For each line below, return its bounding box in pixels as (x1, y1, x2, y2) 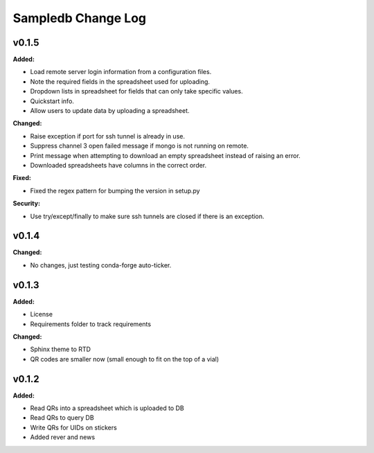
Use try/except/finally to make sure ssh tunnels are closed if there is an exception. (30, 212, 265, 220)
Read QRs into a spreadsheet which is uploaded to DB (30, 404, 184, 412)
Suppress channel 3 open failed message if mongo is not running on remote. (30, 142, 249, 150)
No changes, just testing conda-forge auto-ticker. (30, 260, 172, 269)
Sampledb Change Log (12, 10, 147, 26)
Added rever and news (30, 433, 96, 441)
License (30, 310, 53, 319)
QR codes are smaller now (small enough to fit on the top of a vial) (30, 355, 220, 363)
